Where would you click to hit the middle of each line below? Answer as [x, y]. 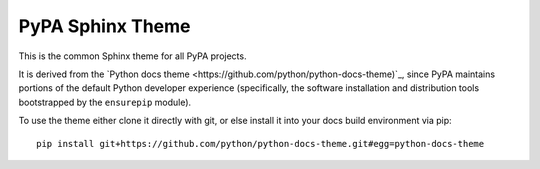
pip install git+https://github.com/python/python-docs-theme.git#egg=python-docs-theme [260, 143]
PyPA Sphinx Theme [104, 26]
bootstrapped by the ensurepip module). [105, 102]
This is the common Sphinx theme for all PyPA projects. [132, 56]
